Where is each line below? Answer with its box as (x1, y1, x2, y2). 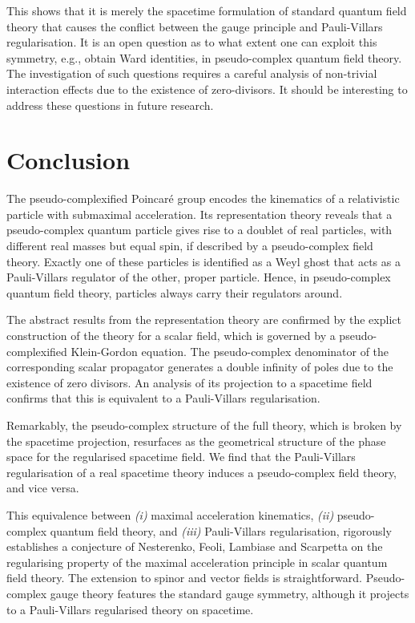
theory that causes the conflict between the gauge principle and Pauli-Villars (6, 18, 383, 34)
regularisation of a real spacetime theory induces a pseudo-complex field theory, (6, 463, 397, 480)
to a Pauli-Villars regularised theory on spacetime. (6, 601, 254, 617)
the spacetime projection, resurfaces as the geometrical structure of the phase (6, 432, 386, 449)
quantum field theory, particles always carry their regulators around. (6, 284, 343, 301)
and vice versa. (6, 479, 79, 496)
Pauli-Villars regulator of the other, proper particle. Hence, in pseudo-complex (6, 269, 391, 285)
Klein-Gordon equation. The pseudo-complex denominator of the (71, 342, 389, 359)
